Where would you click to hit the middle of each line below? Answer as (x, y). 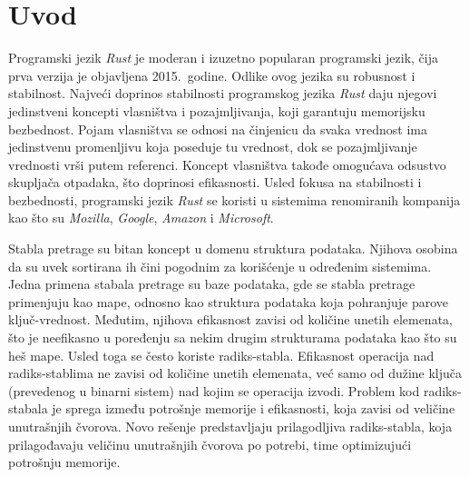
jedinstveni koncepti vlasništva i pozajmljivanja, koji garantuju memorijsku (217, 110)
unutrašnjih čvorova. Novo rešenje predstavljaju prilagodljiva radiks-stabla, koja (230, 426)
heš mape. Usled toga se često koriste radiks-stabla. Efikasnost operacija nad (221, 355)
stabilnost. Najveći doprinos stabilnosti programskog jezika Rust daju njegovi (223, 93)
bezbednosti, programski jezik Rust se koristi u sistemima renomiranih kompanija (234, 199)
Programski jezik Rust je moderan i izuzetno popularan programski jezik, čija (224, 58)
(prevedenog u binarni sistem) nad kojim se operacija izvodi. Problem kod (214, 390)
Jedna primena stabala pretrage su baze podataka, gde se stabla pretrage (212, 284)
